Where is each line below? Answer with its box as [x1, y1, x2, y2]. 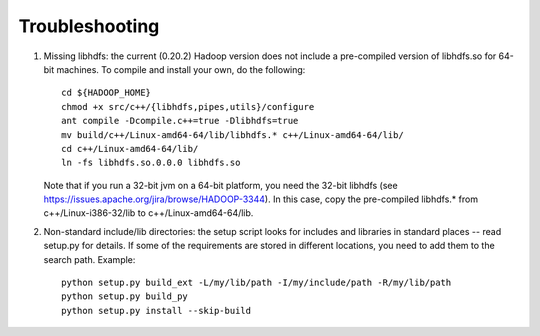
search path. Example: [43, 253, 136, 265]
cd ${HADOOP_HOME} [61, 87, 152, 99]
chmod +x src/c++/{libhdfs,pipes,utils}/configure [61, 101, 315, 112]
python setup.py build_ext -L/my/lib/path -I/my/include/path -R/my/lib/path [61, 277, 452, 289]
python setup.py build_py [61, 291, 189, 302]
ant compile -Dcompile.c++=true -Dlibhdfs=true [61, 115, 299, 127]
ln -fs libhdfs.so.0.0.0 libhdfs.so [61, 157, 241, 169]
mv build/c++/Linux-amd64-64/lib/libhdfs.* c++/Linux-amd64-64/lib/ [61, 129, 404, 140]
